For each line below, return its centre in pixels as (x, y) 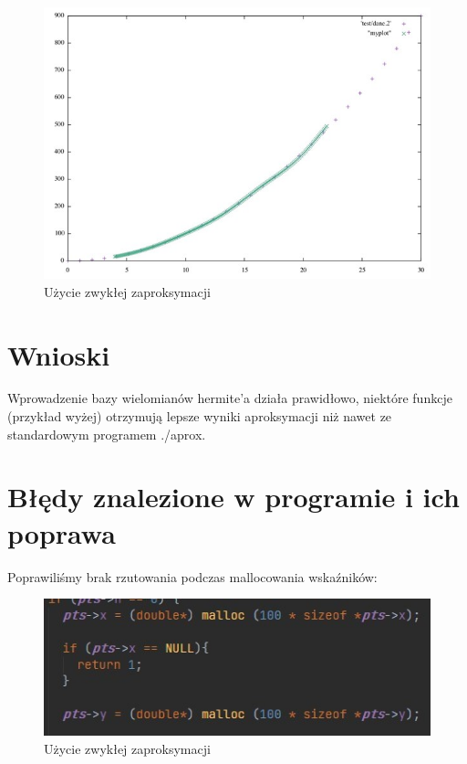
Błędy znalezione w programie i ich (233, 497)
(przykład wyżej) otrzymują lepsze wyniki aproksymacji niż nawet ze (200, 416)
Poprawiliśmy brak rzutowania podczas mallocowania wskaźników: (192, 576)
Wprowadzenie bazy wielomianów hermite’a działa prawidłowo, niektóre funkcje (230, 398)
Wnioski (59, 354)
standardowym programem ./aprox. (107, 434)
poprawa (62, 532)
